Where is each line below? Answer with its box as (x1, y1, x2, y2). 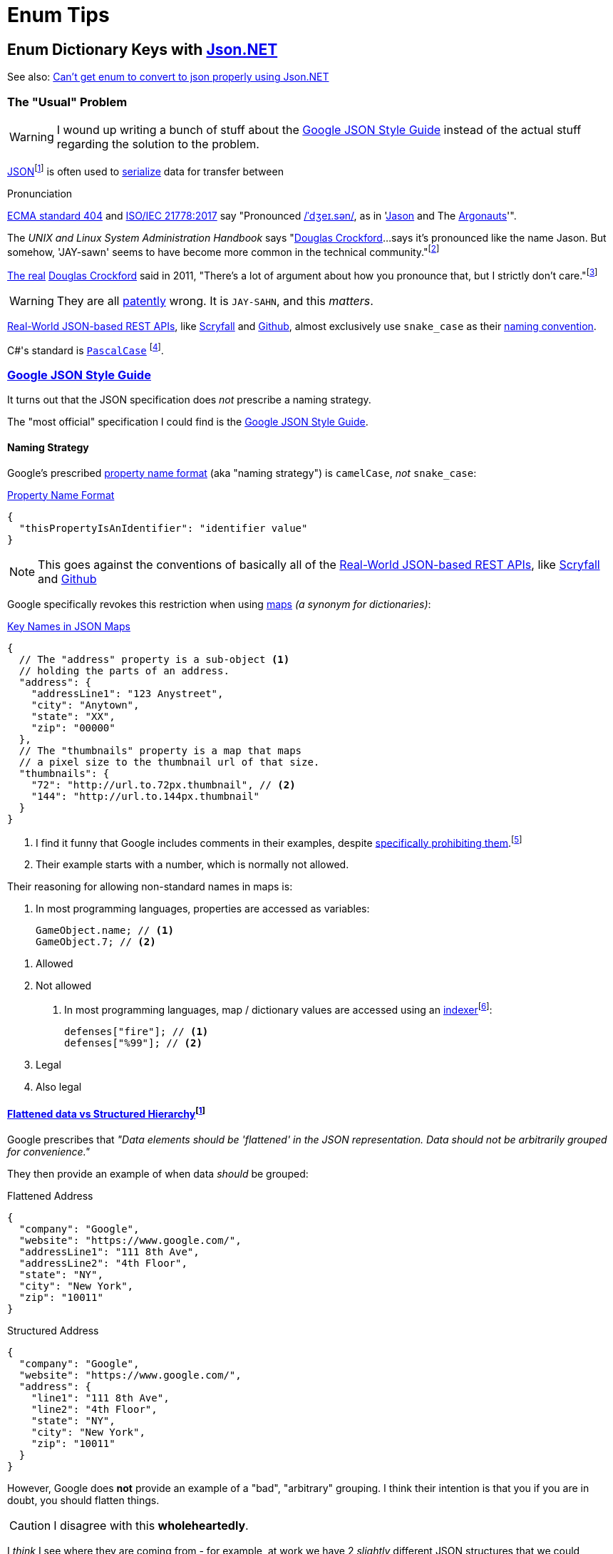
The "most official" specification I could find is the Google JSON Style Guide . (7, 416, 369, 428)
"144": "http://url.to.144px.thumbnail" (31, 790, 260, 802)
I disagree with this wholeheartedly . (53, 1518, 249, 1533)
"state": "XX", (31, 710, 115, 722)
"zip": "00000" (31, 721, 115, 734)
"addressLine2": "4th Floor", (19, 1257, 187, 1269)
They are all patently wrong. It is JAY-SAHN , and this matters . (56, 293, 374, 308)
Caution (9, 1518, 51, 1533)
